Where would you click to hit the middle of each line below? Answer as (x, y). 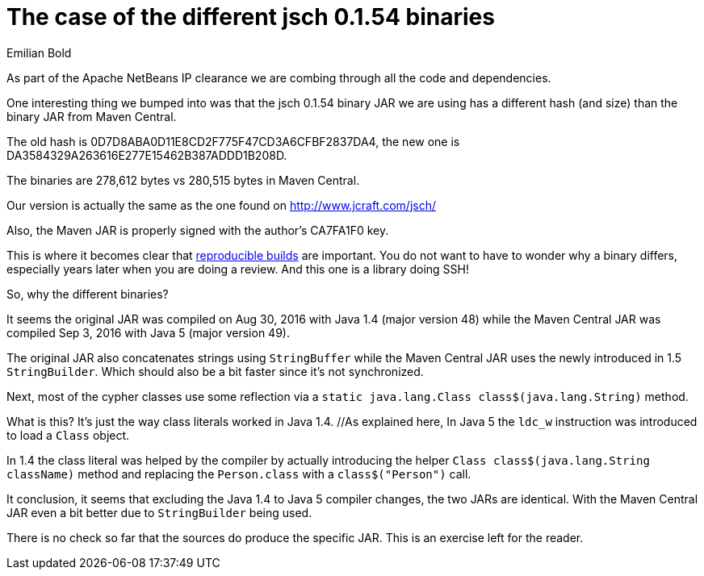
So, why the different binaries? (88, 294)
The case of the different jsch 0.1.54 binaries (251, 17)
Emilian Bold (39, 52)
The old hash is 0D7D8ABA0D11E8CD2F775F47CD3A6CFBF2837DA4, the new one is (233, 141)
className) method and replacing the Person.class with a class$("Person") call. (239, 474)
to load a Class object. (68, 435)
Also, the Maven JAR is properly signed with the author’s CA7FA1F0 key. (198, 230)
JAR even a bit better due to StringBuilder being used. (159, 512)
